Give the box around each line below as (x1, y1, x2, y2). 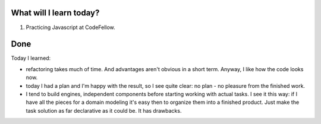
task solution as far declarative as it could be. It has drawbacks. (26, 107, 182, 114)
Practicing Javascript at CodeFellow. (26, 24, 115, 31)
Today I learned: (11, 55, 51, 62)
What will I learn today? (11, 8, 100, 18)
